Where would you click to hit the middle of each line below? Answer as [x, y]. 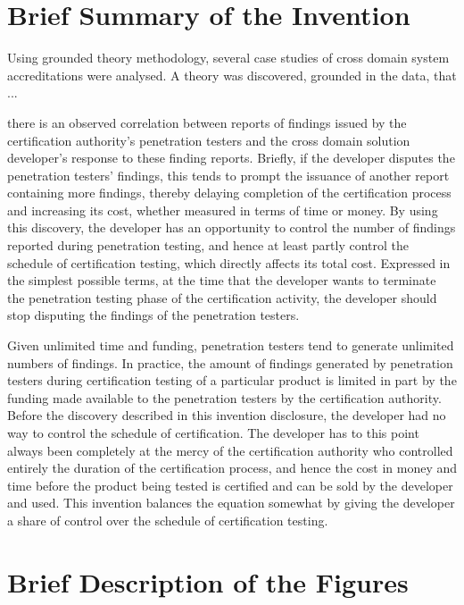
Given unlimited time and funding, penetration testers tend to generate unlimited [231, 345]
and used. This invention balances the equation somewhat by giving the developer [231, 503]
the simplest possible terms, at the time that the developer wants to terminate [222, 280]
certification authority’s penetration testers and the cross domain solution [209, 140]
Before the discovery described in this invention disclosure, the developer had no [227, 415]
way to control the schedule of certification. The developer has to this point [213, 433]
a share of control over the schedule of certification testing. [168, 520]
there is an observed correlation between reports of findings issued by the [207, 122]
